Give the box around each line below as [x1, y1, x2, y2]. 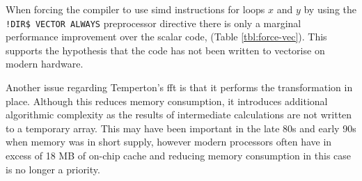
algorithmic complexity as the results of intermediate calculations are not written [6, 107, 352, 122]
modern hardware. [6, 56, 84, 71]
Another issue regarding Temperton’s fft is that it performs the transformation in [6, 80, 353, 95]
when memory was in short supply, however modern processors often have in [6, 134, 332, 149]
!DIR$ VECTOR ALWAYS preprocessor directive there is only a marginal [6, 15, 301, 30]
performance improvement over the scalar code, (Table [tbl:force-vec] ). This [6, 29, 327, 44]
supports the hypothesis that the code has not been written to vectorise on [6, 42, 325, 57]
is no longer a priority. [6, 162, 100, 176]
